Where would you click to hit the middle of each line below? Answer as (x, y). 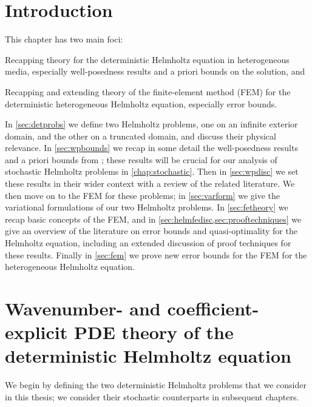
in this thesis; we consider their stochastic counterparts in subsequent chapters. (152, 396)
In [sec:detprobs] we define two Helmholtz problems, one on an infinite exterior (151, 124)
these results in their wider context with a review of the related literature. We (150, 183)
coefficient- (213, 308)
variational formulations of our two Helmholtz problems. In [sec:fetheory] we (147, 207)
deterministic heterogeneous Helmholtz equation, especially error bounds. (141, 103)
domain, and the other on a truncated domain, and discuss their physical (141, 136)
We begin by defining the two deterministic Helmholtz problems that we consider (156, 385)
